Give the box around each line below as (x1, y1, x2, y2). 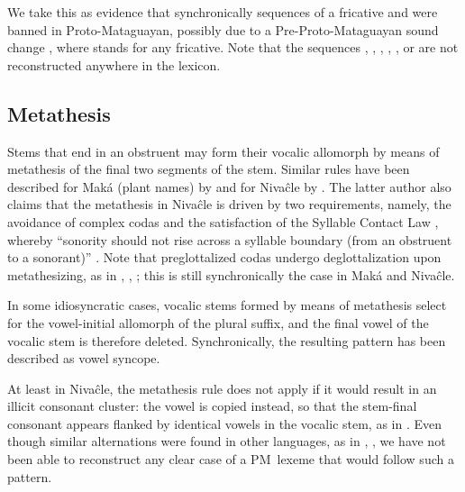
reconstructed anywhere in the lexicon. (7, 55, 221, 74)
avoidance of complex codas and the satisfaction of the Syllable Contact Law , (7, 212, 439, 231)
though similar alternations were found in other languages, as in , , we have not (7, 432, 446, 451)
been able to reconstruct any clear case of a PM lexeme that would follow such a (7, 450, 454, 469)
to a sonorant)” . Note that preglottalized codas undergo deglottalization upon (7, 248, 442, 267)
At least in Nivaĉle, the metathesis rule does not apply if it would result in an (7, 378, 437, 397)
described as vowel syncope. (7, 349, 160, 368)
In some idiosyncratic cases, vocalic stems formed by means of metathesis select (7, 296, 447, 314)
